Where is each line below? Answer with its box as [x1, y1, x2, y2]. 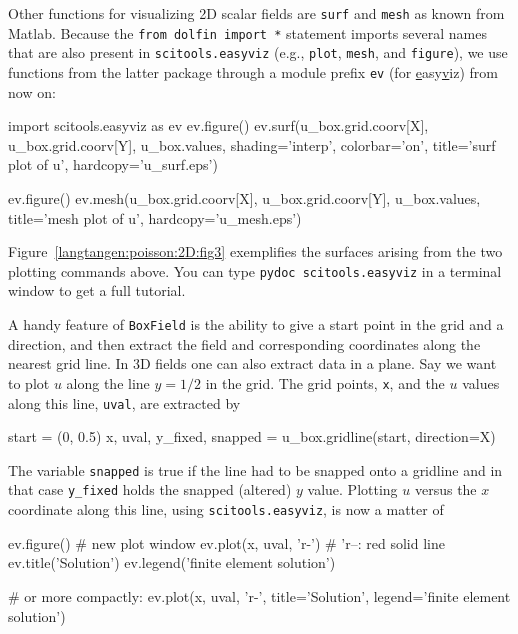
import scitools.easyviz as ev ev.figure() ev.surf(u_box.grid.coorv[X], [8, 115, 429, 136]
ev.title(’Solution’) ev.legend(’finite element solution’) [8, 552, 336, 573]
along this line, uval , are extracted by [8, 392, 241, 413]
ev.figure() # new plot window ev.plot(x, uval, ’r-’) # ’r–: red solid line [8, 532, 445, 553]
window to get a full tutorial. [8, 280, 186, 301]
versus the [414, 479, 477, 500]
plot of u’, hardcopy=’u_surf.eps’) [8, 154, 218, 175]
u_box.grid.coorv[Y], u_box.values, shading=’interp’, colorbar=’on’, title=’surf [8, 134, 496, 155]
